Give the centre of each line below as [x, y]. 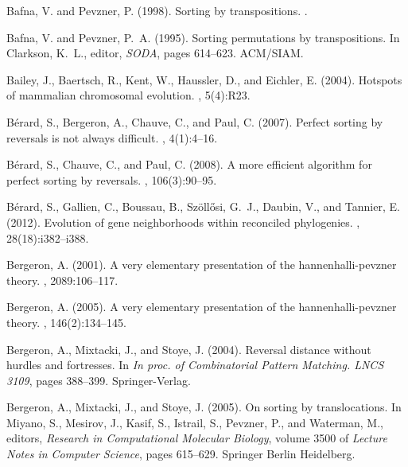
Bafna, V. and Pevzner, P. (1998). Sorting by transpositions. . [157, 10]
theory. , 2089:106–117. [62, 280]
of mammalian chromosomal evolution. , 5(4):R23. [128, 95]
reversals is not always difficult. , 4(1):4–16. [112, 137]
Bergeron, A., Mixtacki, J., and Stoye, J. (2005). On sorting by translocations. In [204, 407]
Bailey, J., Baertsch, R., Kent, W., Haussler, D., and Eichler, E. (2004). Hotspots [204, 79]
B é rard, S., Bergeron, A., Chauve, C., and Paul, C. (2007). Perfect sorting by [195, 121]
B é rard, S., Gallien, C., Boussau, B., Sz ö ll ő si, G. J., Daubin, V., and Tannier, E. [203, 206]
